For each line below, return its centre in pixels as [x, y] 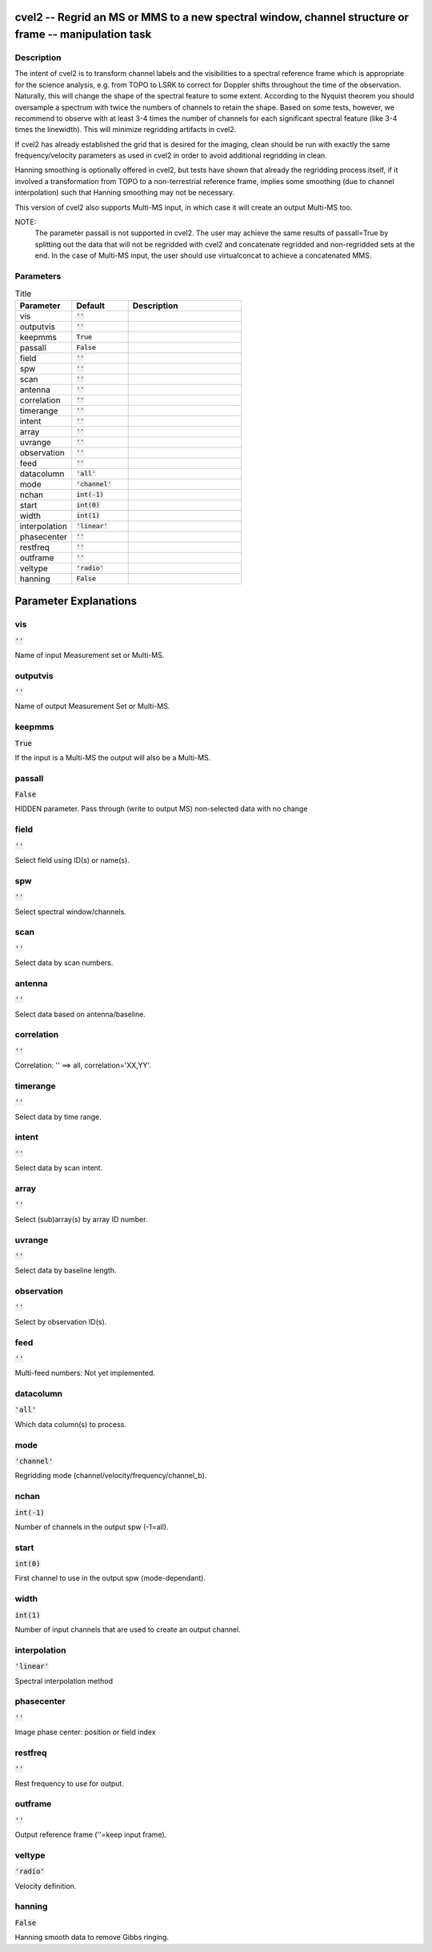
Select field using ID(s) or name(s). [72, 860]
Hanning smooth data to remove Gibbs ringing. [92, 1938]
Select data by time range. [58, 1116]
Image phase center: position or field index [85, 1732]
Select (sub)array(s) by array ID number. [81, 1219]
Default [91, 306]
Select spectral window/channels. [71, 912]
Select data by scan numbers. [64, 963]
